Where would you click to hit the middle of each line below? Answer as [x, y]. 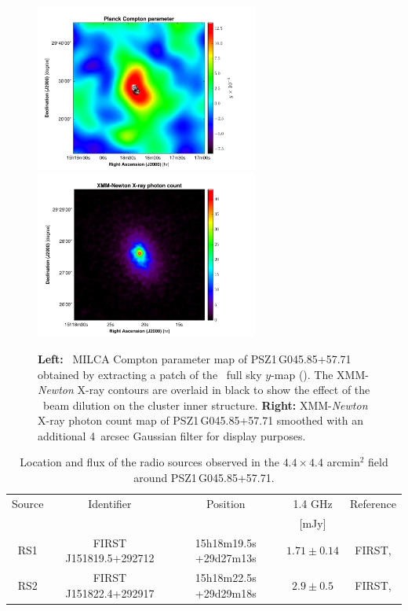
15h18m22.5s [226, 578]
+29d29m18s [226, 593]
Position [226, 503]
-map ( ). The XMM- [320, 374]
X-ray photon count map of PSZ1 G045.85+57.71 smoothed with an [200, 420]
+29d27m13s [226, 558]
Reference [373, 503]
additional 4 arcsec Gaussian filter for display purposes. [172, 435]
